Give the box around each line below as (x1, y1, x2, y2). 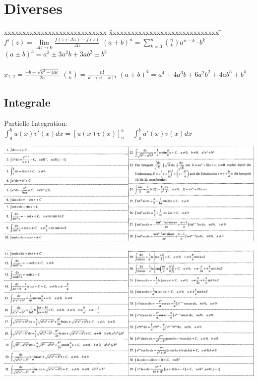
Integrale (4, 95, 51, 110)
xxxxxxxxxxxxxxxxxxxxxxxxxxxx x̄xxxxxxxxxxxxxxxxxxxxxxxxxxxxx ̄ (4, 27, 222, 37)
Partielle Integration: (4, 118, 67, 128)
